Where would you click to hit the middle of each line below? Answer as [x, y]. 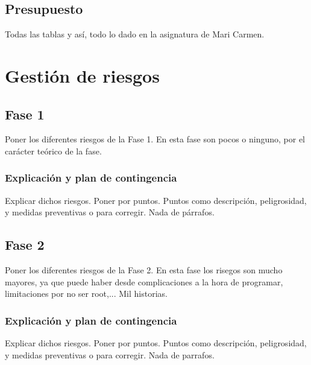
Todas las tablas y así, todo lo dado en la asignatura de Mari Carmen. [135, 34]
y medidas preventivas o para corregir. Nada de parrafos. [110, 354]
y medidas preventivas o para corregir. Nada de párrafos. [110, 212]
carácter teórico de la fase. [53, 151]
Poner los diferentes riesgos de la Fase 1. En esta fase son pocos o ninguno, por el [155, 139]
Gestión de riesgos [82, 75]
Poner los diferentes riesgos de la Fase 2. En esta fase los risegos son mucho [144, 270]
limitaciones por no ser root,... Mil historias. [86, 294]
